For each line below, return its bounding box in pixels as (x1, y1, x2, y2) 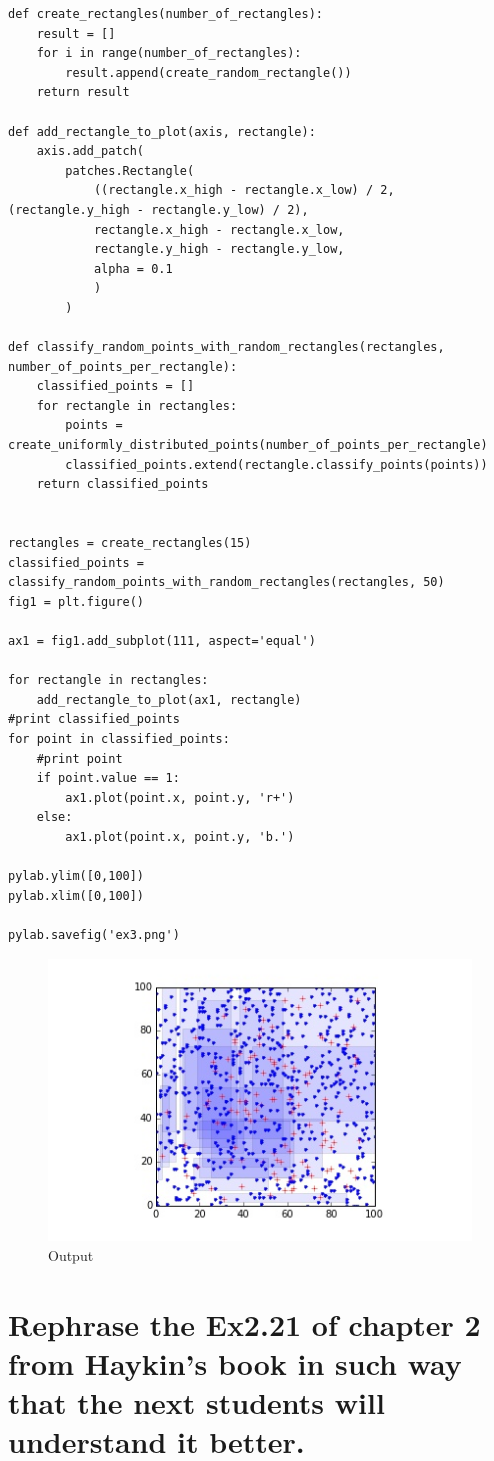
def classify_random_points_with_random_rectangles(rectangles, (8, 340, 445, 355)
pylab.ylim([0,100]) (8, 869, 145, 884)
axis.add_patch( (36, 144, 145, 159)
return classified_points (36, 477, 209, 492)
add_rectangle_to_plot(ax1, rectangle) (36, 692, 302, 707)
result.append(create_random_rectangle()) (65, 65, 352, 80)
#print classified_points (8, 712, 180, 727)
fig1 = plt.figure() (8, 594, 145, 609)
